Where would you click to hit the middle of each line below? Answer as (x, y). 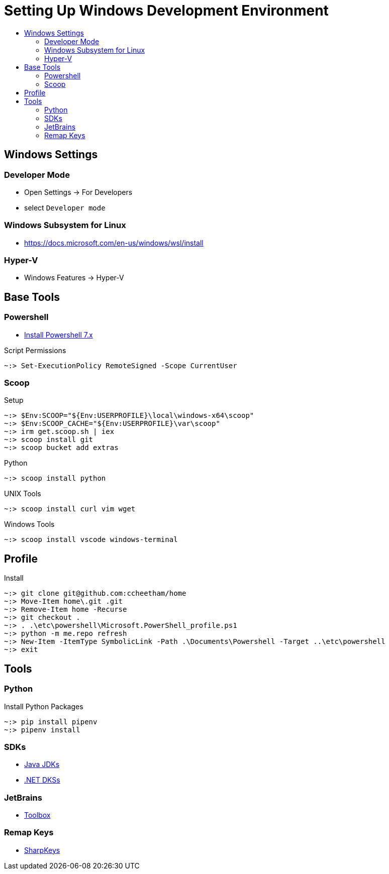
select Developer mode (65, 207)
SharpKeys (42, 850)
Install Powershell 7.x (59, 335)
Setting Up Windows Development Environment (166, 11)
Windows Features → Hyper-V (74, 278)
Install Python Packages (44, 706)
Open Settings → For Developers (78, 192)
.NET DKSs (42, 780)
